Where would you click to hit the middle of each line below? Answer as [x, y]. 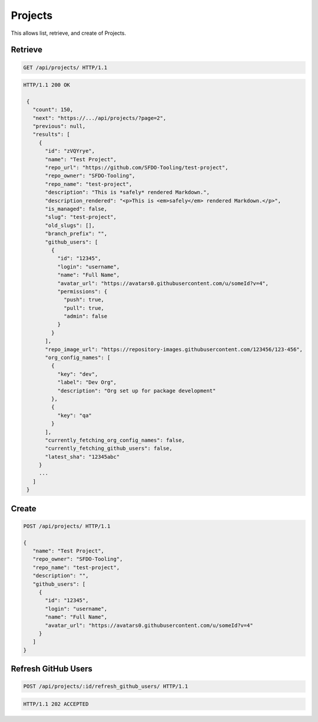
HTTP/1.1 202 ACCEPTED [56, 704]
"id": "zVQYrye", [70, 151]
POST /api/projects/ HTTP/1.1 [67, 526]
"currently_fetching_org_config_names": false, [115, 440]
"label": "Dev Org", [87, 383]
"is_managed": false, [76, 209]
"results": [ [52, 135]
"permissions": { [82, 291]
